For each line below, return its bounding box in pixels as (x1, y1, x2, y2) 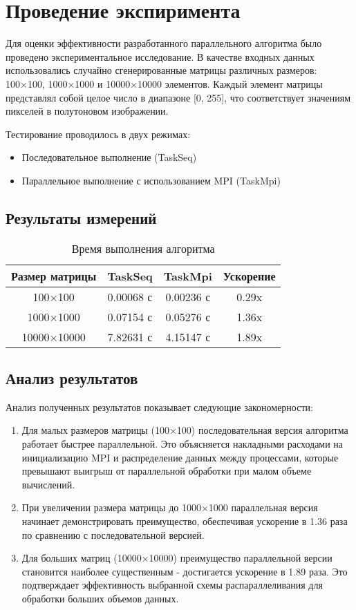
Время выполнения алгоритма (71, 240, 215, 256)
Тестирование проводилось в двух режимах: (6, 126, 191, 141)
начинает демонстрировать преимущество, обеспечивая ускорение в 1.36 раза (21, 514, 348, 528)
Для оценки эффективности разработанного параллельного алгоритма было (6, 36, 322, 50)
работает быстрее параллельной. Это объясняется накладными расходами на (21, 437, 344, 451)
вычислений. (21, 477, 75, 491)
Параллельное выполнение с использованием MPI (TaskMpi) (21, 173, 281, 187)
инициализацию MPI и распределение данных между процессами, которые (21, 450, 339, 464)
